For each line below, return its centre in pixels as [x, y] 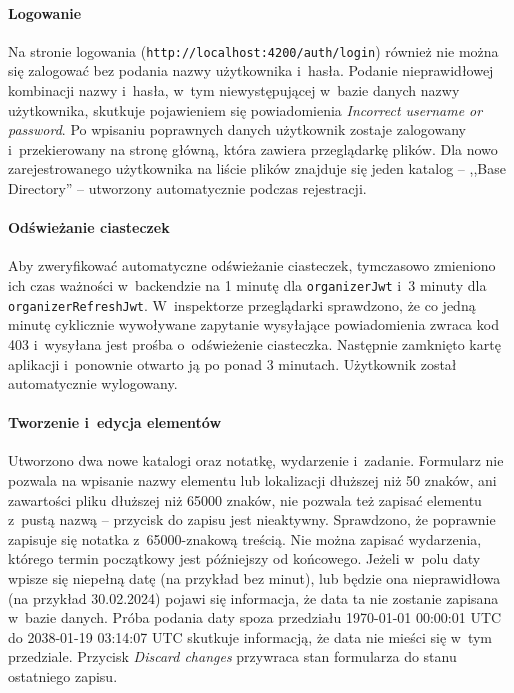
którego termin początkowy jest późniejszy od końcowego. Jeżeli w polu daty [244, 558]
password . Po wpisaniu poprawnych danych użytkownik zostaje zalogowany [237, 129]
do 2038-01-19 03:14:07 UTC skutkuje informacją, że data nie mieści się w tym [250, 636]
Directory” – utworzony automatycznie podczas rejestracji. [187, 188]
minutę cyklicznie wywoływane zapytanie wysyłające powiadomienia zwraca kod [253, 324]
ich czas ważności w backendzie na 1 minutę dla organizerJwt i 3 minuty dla [247, 285]
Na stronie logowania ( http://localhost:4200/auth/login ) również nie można [253, 50]
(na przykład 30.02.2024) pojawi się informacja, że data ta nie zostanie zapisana [253, 597]
